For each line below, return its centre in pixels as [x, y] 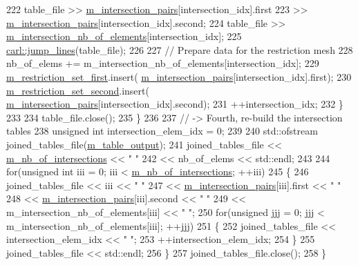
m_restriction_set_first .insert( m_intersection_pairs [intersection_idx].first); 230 [179, 76]
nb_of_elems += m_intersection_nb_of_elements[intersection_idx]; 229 [163, 63]
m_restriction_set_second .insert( [78, 90]
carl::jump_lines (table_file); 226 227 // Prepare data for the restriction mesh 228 [180, 49]
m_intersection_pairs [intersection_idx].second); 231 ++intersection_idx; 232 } [175, 104]
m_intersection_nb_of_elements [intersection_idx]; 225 [124, 36]
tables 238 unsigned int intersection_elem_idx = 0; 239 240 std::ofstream [162, 131]
